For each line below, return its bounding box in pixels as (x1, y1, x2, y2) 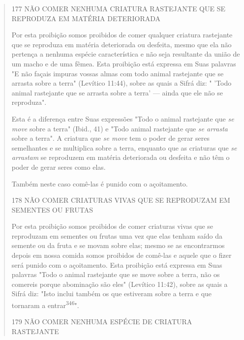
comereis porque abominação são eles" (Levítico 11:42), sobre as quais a (11, 278, 228, 289)
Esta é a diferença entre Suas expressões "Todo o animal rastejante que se (11, 113, 234, 124)
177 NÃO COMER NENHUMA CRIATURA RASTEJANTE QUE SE (11, 3, 226, 13)
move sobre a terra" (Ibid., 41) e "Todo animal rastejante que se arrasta (11, 123, 228, 133)
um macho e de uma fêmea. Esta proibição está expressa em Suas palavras (11, 58, 236, 68)
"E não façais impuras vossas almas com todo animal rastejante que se (11, 68, 224, 78)
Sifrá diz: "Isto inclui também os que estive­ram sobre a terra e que (11, 288, 212, 299)
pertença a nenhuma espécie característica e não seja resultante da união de (11, 49, 240, 59)
